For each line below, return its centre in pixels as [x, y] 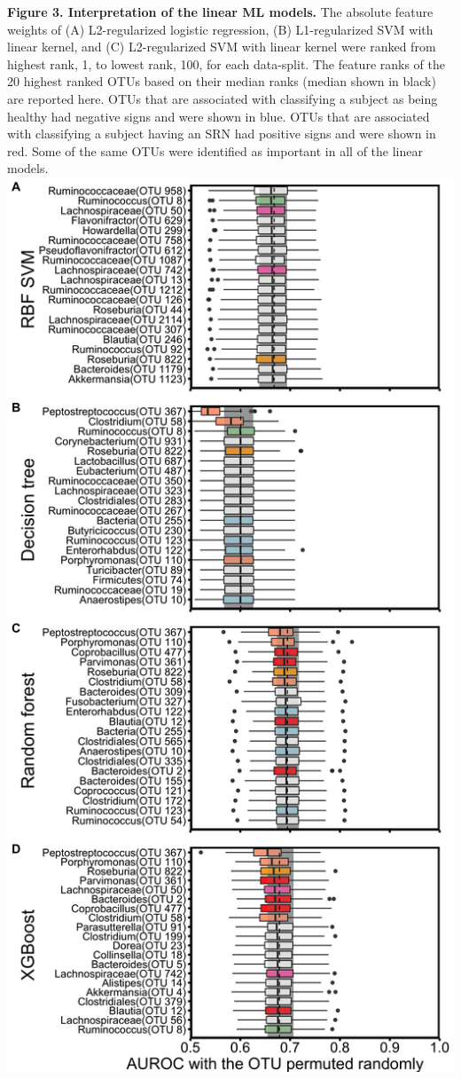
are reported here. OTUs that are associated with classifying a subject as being [223, 98]
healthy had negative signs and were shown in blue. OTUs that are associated [219, 116]
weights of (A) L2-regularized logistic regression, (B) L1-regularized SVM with [220, 29]
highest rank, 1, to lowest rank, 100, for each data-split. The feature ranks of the [227, 63]
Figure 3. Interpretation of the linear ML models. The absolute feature [220, 12]
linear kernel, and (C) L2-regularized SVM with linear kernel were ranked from [222, 47]
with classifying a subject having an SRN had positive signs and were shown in [222, 134]
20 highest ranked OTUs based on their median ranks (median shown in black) [222, 81]
